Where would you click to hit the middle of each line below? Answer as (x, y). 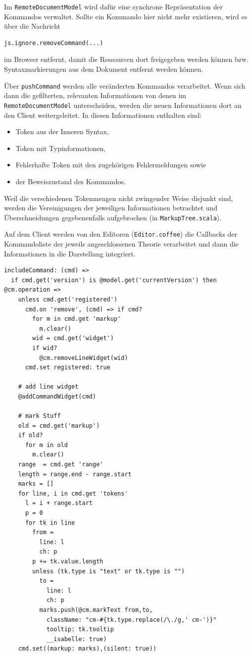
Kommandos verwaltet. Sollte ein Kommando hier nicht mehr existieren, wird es (126, 16)
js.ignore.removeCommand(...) (54, 43)
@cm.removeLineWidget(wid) (84, 358)
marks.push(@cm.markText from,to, (96, 610)
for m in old (46, 445)
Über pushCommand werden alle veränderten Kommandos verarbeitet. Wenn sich (125, 85)
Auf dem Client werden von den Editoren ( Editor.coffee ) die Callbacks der (121, 234)
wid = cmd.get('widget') (73, 338)
